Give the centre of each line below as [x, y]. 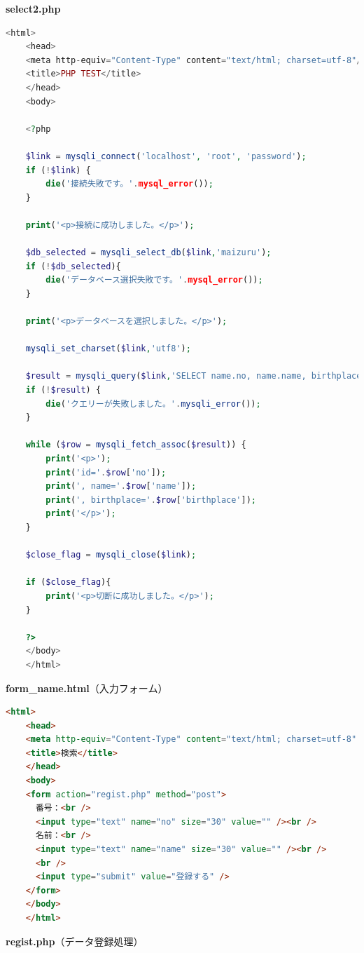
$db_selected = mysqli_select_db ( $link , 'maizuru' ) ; [148, 253]
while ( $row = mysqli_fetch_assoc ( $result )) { [136, 445]
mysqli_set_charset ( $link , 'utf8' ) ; [108, 349]
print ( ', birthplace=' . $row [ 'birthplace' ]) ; [151, 500]
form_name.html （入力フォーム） [87, 688]
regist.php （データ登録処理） [75, 941]
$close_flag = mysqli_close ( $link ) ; [111, 555]
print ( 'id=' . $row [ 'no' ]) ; [106, 472]
